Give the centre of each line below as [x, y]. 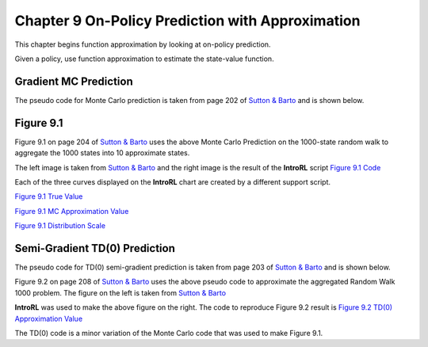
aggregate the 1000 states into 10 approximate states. [102, 153]
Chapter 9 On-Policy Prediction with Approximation [187, 21]
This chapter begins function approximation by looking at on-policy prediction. [143, 44]
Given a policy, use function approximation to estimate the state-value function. [144, 59]
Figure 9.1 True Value [49, 196]
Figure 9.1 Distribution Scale [60, 226]
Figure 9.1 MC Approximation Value [72, 211]
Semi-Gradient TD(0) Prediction [95, 248]
